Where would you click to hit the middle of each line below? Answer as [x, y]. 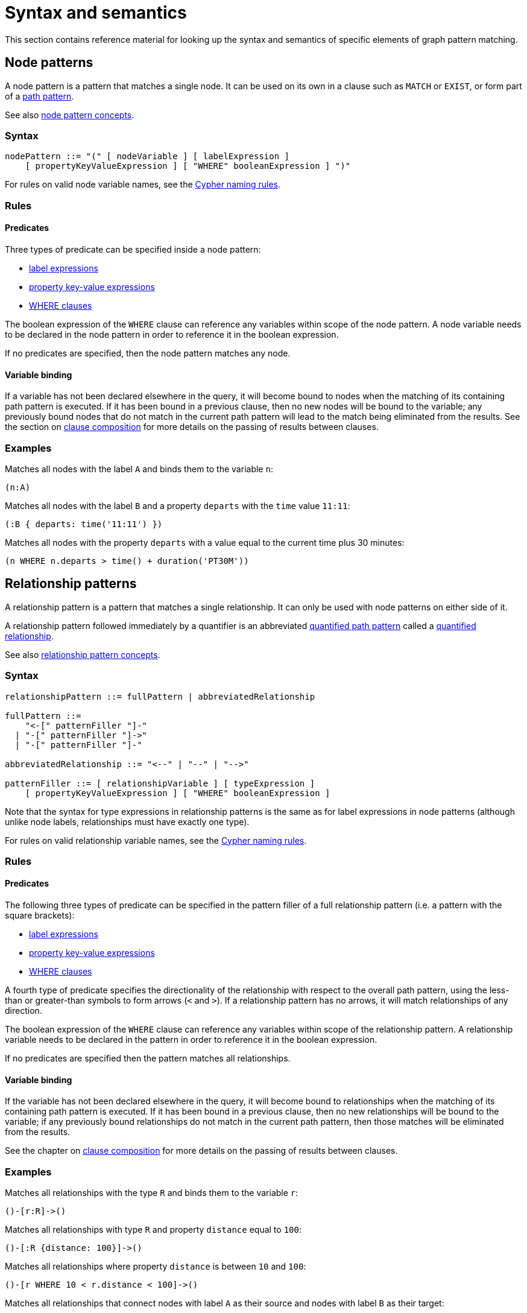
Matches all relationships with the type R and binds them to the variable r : [152, 1193]
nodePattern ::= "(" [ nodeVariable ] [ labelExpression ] [147, 157]
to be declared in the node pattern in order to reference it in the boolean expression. [172, 334]
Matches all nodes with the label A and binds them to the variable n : [139, 469]
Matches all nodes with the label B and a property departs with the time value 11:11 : [178, 505]
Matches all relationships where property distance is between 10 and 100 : [156, 1267]
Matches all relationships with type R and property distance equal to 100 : [153, 1230]
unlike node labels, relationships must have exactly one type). [127, 821]
